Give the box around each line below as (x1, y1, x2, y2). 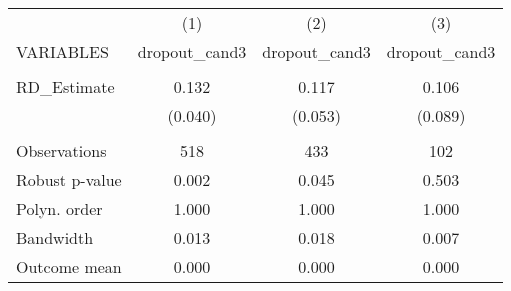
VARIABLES (16, 40, 109, 63)
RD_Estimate (16, 75, 115, 98)
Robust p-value (16, 168, 122, 191)
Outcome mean (16, 255, 122, 278)
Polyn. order (16, 197, 103, 220)
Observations (16, 139, 107, 162)
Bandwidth (16, 226, 94, 249)
